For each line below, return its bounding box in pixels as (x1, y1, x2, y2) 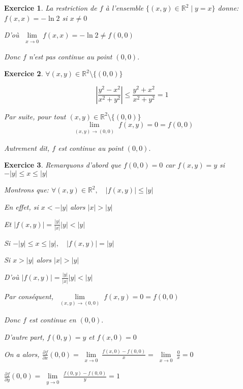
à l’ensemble (105, 3, 144, 13)
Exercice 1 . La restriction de (4, 3, 97, 13)
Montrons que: (4, 184, 49, 195)
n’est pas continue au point (28, 51, 112, 61)
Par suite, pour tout (4, 111, 66, 121)
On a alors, (4, 348, 40, 359)
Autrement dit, (4, 142, 50, 153)
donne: (218, 3, 239, 13)
